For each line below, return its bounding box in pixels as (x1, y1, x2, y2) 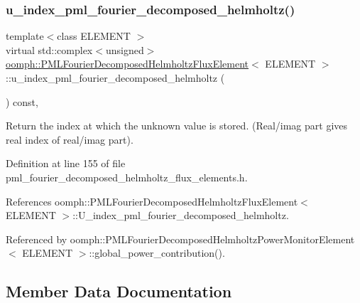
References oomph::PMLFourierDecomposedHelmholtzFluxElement (6, 193, 298, 208)
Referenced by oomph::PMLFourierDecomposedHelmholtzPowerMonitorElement (6, 231, 355, 246)
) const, (6, 94, 38, 109)
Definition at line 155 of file (6, 156, 126, 171)
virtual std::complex (6, 42, 93, 57)
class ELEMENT (57, 28, 131, 43)
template (6, 28, 44, 43)
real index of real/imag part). (6, 132, 133, 147)
